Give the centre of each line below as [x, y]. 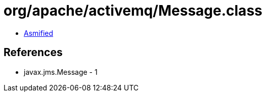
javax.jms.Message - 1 [61, 72]
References [33, 53]
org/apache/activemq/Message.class [133, 11]
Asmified [39, 33]
